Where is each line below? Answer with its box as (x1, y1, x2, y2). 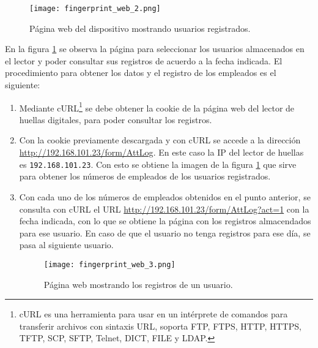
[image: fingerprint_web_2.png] (29, 4, 161, 13)
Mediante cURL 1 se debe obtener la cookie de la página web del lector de (19, 99, 295, 114)
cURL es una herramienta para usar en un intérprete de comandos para (19, 308, 288, 320)
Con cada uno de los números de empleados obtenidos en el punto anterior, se (19, 190, 311, 203)
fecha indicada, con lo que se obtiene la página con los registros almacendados (19, 214, 311, 227)
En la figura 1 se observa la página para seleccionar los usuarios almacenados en (5, 42, 305, 55)
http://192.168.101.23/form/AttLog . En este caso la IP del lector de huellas (19, 146, 304, 159)
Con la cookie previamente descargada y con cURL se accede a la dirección (19, 134, 301, 146)
